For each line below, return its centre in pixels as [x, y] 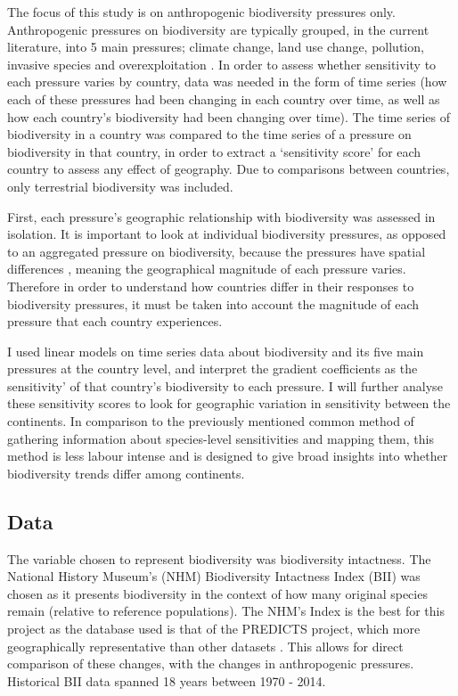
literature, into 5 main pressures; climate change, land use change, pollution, [216, 47]
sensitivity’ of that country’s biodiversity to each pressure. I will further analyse [225, 385]
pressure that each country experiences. [115, 321]
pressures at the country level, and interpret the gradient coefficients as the [213, 368]
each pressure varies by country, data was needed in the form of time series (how [227, 82]
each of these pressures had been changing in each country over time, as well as [224, 98]
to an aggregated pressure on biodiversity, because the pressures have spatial [217, 251]
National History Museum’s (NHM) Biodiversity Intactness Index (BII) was [214, 576]
